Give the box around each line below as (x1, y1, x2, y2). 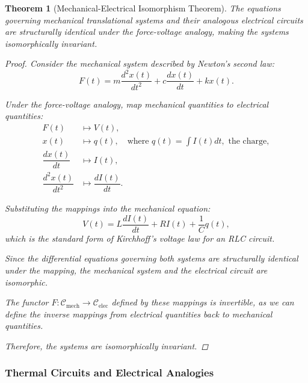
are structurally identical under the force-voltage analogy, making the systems (5, 25, 289, 38)
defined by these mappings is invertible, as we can (111, 296, 294, 308)
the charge (228, 137, 267, 146)
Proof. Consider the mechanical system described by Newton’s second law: (5, 57, 275, 70)
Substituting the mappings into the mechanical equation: (5, 202, 211, 215)
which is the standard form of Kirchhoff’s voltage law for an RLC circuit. (5, 231, 275, 244)
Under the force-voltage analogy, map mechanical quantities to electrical (5, 97, 269, 110)
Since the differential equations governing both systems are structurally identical (5, 252, 298, 265)
